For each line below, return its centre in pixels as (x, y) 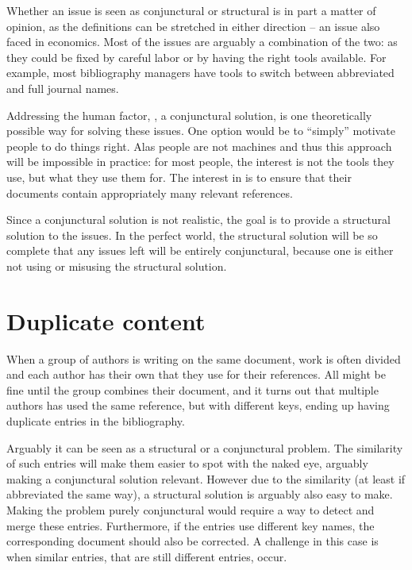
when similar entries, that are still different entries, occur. (147, 556)
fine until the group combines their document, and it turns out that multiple (193, 389)
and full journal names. (63, 88)
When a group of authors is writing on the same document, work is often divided (204, 358)
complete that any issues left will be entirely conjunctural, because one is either (200, 250)
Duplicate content (106, 320)
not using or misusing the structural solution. (117, 266)
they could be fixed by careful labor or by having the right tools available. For (196, 57)
